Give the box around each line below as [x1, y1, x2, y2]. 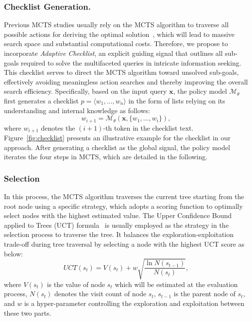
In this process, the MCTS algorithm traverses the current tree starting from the [4, 191, 244, 202]
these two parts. [4, 307, 51, 318]
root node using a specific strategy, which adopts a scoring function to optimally [4, 201, 243, 211]
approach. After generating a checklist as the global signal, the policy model [4, 142, 230, 152]
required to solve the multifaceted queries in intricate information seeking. [21, 57, 241, 68]
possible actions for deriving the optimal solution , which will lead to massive [4, 29, 235, 39]
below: [4, 248, 23, 258]
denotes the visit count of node [54, 288, 147, 299]
